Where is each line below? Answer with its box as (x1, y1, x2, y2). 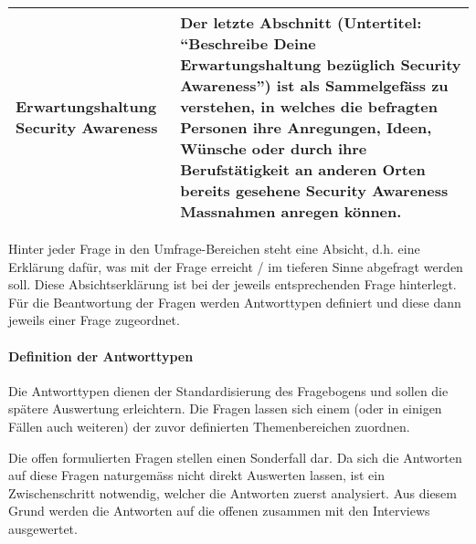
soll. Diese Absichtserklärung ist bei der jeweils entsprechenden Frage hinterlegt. (8, 275, 457, 294)
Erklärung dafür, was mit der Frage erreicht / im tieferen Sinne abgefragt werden (8, 256, 463, 276)
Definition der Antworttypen (8, 346, 194, 365)
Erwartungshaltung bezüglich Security (180, 54, 461, 75)
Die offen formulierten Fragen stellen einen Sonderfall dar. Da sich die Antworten (8, 447, 462, 466)
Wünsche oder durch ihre (180, 138, 367, 159)
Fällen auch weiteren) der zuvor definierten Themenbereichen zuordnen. (8, 416, 410, 435)
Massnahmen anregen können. (180, 201, 402, 222)
